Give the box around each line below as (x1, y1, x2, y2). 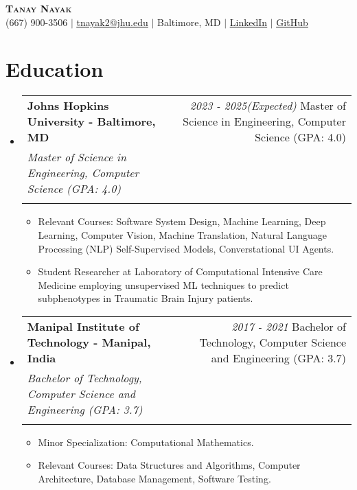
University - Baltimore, (27, 113, 156, 130)
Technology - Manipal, (27, 334, 151, 350)
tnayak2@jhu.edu (76, 14, 148, 29)
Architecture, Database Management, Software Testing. (38, 471, 271, 486)
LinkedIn (229, 14, 268, 29)
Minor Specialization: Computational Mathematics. (38, 434, 254, 449)
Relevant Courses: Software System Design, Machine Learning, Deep (38, 214, 326, 229)
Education (5, 55, 104, 83)
